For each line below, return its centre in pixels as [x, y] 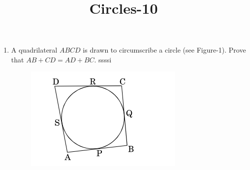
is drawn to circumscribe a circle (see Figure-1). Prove [164, 50]
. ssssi [103, 59]
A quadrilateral [34, 50]
